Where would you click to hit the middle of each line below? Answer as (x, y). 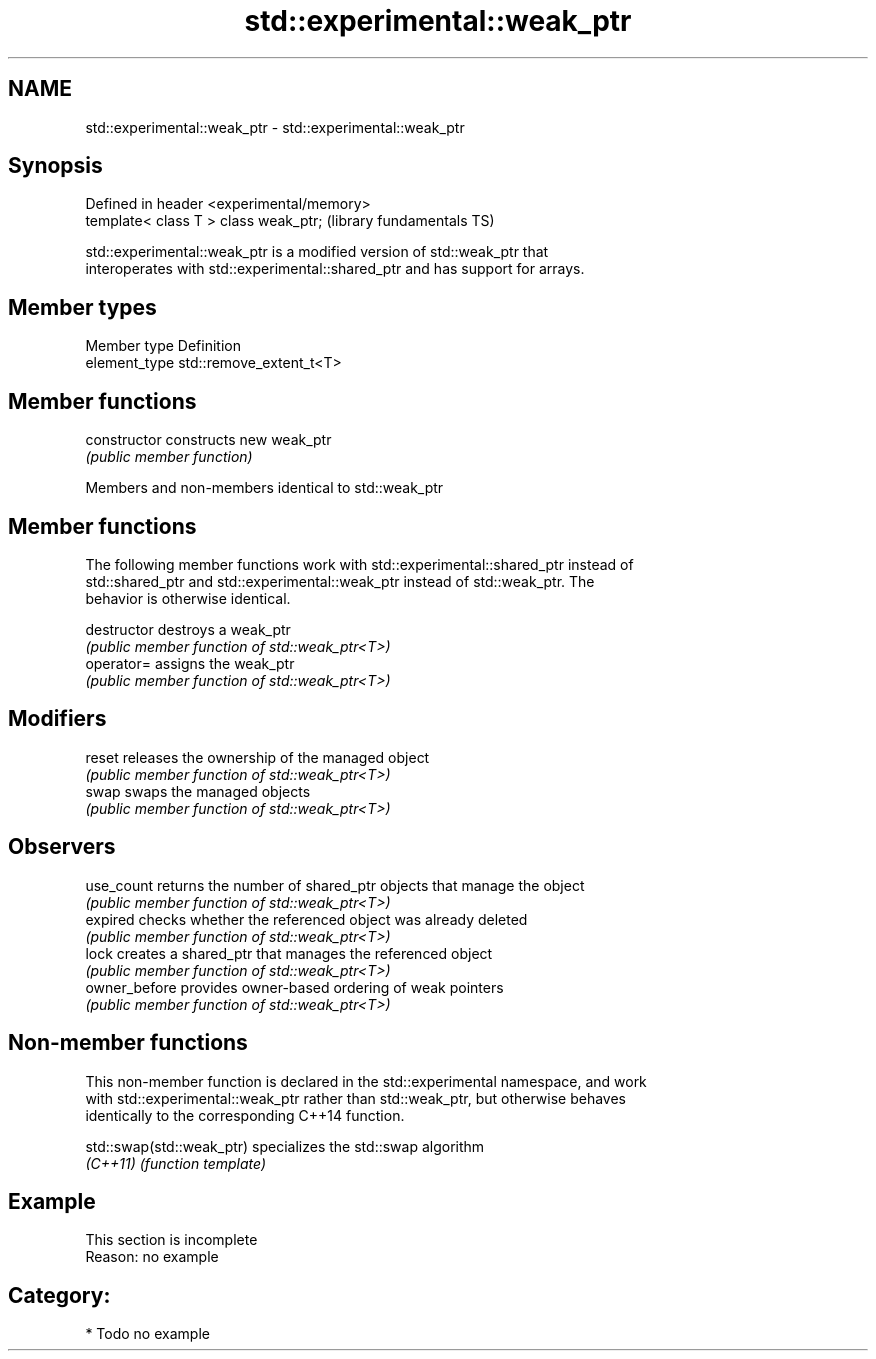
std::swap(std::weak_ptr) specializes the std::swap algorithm (285, 1146)
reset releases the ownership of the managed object (257, 757)
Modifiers (57, 719)
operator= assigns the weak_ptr (190, 663)
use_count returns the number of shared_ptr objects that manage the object (335, 885)
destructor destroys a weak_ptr (188, 629)
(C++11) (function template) (176, 1163)
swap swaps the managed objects (198, 791)
